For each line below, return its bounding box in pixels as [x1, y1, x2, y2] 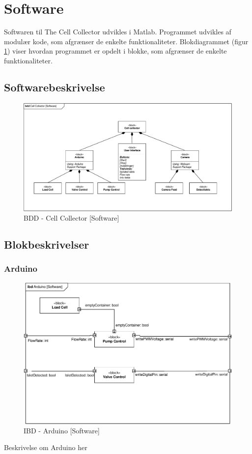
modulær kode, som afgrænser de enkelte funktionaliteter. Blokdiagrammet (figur [4, 36, 249, 46]
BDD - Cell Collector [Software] [24, 213, 119, 223]
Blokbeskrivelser [4, 237, 89, 252]
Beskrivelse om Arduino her [4, 442, 87, 452]
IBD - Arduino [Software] [24, 426, 100, 436]
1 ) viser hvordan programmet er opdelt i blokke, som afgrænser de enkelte [4, 46, 227, 56]
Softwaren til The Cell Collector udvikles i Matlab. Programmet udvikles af [4, 27, 231, 37]
